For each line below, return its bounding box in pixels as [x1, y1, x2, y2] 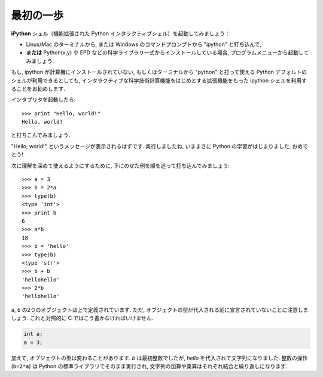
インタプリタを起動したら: [11, 96, 76, 103]
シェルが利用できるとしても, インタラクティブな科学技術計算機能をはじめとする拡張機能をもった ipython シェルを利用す [11, 76, 307, 84]
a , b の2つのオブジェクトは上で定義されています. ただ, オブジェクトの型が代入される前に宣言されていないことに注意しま [11, 306, 309, 313]
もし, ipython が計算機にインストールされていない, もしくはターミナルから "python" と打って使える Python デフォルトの [11, 69, 307, 76]
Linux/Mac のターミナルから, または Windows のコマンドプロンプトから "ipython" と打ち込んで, [26, 41, 261, 48]
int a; [23, 330, 43, 338]
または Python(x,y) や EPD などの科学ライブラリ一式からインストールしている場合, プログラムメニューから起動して [26, 49, 309, 56]
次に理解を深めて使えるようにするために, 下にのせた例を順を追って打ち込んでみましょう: [11, 162, 230, 169]
